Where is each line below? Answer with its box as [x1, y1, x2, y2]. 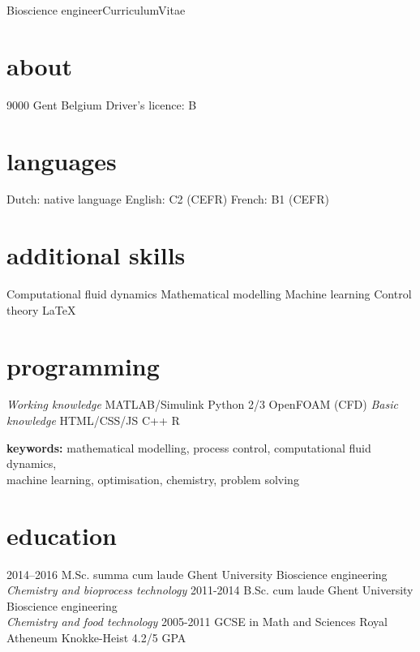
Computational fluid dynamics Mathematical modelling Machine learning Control [6, 285, 412, 302]
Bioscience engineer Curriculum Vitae [6, 2, 186, 18]
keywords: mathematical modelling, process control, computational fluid [6, 439, 371, 456]
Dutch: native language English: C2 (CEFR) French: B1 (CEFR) [6, 191, 329, 208]
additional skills [6, 238, 186, 272]
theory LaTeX [6, 301, 76, 318]
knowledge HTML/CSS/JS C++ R [6, 412, 180, 429]
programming [6, 349, 160, 382]
